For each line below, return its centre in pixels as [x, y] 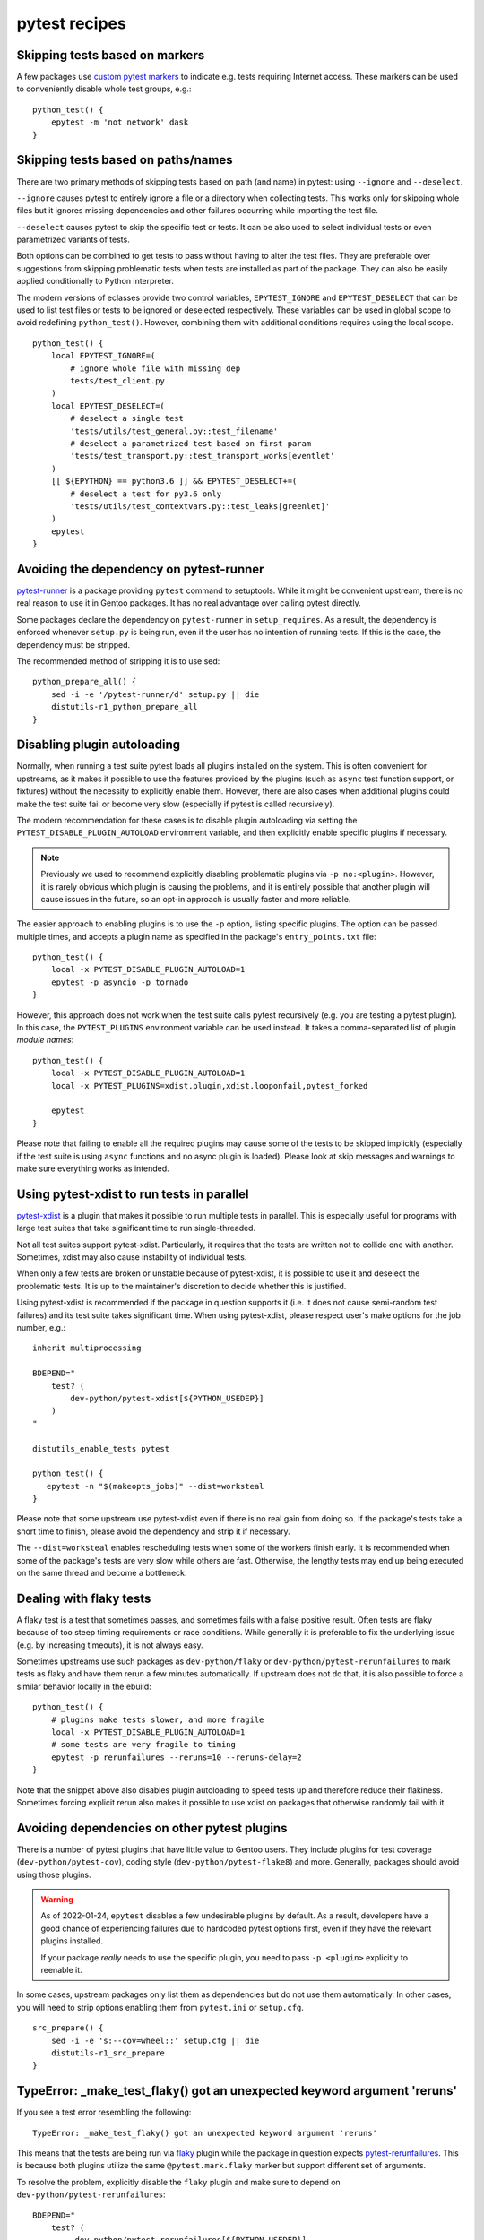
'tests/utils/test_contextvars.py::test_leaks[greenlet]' [200, 506]
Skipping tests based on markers [111, 55]
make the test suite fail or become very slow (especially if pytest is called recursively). [176, 804]
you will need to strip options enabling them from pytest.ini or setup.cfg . [160, 2007]
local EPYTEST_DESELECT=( [108, 406]
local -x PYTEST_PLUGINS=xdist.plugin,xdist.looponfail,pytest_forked [209, 1086]
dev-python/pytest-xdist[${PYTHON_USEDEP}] [167, 1398]
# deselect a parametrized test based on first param [191, 443]
